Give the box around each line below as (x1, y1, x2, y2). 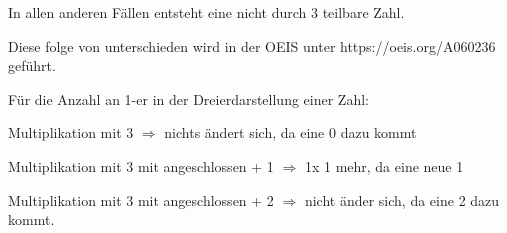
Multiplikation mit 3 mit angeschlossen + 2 (8, 189, 274, 210)
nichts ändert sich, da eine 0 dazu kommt (164, 122, 417, 143)
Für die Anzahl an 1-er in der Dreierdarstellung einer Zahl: (8, 88, 369, 109)
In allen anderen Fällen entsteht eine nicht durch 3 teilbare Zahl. (8, 2, 405, 22)
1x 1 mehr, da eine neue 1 (304, 155, 464, 176)
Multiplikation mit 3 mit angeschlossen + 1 (8, 155, 274, 176)
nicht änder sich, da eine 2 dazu (304, 189, 500, 210)
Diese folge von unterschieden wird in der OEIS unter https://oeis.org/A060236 (8, 35, 496, 56)
